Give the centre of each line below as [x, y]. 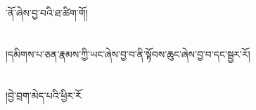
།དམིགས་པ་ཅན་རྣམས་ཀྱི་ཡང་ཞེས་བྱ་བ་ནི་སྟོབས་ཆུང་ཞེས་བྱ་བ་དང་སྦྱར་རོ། [128, 54]
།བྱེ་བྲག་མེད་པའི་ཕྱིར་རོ [44, 95]
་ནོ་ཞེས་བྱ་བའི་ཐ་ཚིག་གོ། [47, 13]
